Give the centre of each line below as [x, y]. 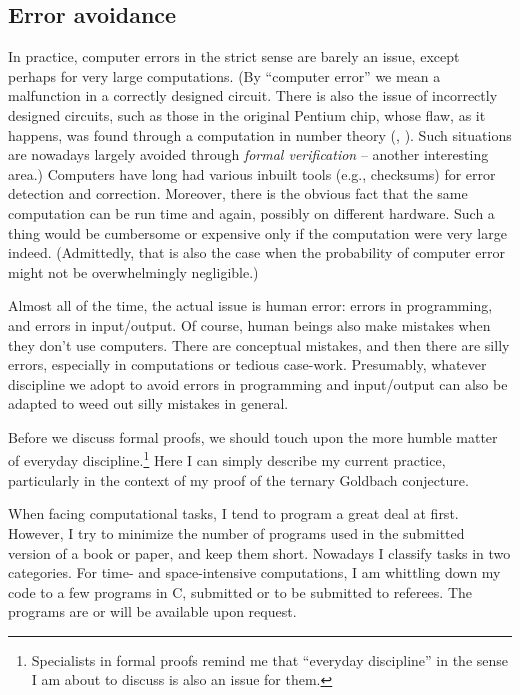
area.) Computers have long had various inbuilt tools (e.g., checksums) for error [252, 173]
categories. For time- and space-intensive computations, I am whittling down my [254, 572]
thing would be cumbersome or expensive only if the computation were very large [257, 232]
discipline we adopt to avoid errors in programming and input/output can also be [258, 383]
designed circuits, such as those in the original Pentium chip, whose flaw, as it [247, 114]
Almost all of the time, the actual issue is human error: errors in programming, [250, 305]
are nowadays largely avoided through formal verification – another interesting [248, 154]
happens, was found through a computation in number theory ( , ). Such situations [260, 134]
